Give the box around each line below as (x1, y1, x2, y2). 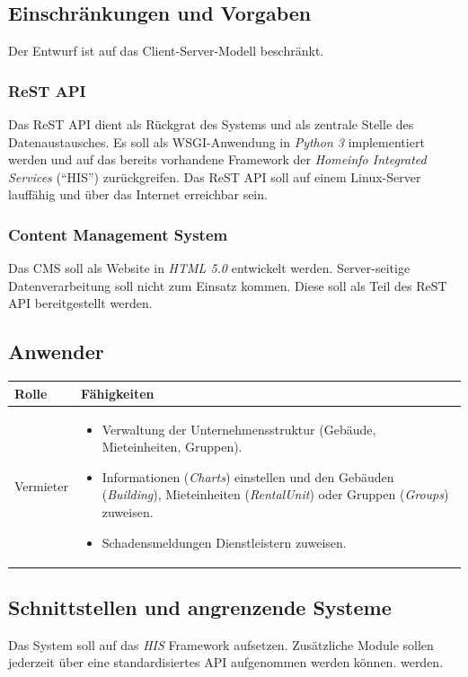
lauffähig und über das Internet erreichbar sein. (8, 185, 268, 204)
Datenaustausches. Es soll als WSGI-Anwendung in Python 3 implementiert (8, 132, 425, 151)
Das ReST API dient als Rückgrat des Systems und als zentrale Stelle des (8, 115, 414, 134)
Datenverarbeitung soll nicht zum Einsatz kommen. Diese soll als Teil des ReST (8, 276, 447, 295)
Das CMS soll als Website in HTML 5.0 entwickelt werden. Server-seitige (8, 259, 411, 277)
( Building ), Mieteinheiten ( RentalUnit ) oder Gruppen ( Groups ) (102, 485, 449, 504)
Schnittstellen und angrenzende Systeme (8, 593, 392, 620)
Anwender (8, 338, 104, 365)
